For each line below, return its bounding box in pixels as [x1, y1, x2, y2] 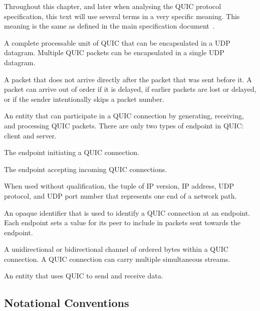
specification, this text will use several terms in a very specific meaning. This [4, 11, 240, 21]
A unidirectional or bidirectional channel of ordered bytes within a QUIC [4, 244, 228, 254]
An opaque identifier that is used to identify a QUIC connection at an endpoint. [4, 207, 250, 218]
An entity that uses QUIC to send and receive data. [4, 270, 163, 281]
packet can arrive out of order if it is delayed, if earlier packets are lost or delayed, [4, 84, 256, 94]
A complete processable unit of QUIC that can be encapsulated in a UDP [4, 37, 230, 48]
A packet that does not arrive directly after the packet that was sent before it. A [4, 74, 252, 84]
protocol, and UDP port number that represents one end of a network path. [4, 190, 237, 201]
